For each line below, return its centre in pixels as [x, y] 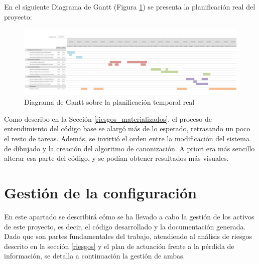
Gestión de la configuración [100, 193]
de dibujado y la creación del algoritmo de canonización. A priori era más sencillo [129, 148]
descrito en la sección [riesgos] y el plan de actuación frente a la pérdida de [119, 246]
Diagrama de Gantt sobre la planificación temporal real [109, 102]
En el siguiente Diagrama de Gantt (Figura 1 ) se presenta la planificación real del [130, 7]
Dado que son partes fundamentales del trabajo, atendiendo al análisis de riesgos [128, 236]
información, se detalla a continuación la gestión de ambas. [95, 256]
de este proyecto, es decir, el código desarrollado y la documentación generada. [125, 226]
